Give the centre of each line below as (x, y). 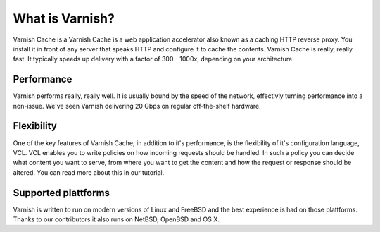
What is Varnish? (64, 18)
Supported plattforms (62, 193)
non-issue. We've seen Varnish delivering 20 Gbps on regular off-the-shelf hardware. (137, 106)
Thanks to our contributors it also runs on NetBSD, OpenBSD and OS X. (116, 219)
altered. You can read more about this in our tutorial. (89, 172)
